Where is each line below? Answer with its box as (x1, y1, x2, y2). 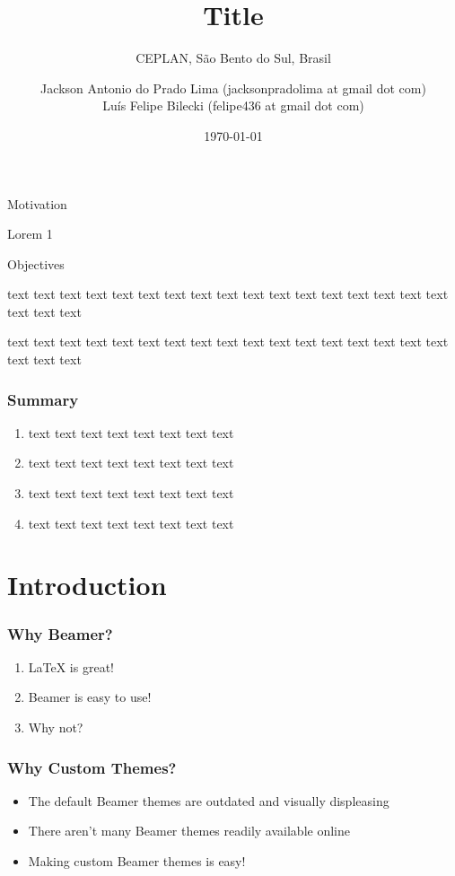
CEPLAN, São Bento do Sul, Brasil (136, 48, 331, 67)
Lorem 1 (7, 224, 53, 243)
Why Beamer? (7, 622, 113, 644)
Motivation (7, 194, 67, 213)
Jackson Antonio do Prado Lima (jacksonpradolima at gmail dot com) (40, 78, 426, 97)
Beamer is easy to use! (28, 688, 152, 706)
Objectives (7, 254, 65, 273)
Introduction (7, 566, 167, 603)
